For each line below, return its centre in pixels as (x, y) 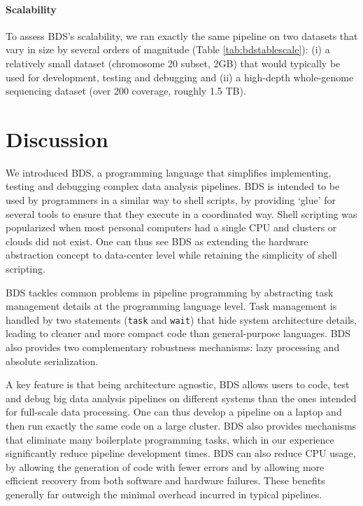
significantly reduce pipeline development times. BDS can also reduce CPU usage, (181, 453)
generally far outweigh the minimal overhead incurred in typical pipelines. (164, 494)
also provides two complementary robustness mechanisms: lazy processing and (173, 347)
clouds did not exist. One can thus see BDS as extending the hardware (157, 241)
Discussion (57, 138)
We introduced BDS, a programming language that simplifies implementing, (169, 172)
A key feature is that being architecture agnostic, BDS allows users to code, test (178, 384)
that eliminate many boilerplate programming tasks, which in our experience (170, 439)
